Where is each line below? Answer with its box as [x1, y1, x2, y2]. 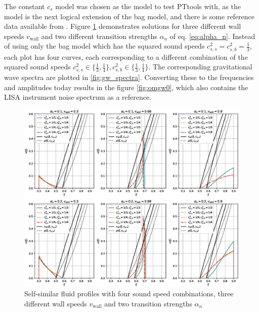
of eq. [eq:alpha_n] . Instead [169, 30, 255, 41]
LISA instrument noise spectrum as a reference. [4, 92, 152, 102]
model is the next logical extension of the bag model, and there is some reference [4, 11, 255, 21]
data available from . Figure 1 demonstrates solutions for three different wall [4, 21, 241, 31]
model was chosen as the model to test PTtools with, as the [55, 1, 241, 11]
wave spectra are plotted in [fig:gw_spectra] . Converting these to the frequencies [4, 72, 254, 83]
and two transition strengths [104, 298, 192, 308]
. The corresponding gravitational [148, 61, 252, 72]
